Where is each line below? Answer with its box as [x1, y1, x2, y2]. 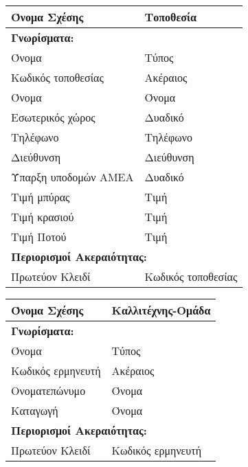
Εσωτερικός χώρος [11, 109, 95, 125]
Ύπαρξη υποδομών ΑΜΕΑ [11, 169, 134, 185]
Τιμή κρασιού [11, 209, 74, 225]
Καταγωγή [11, 402, 58, 418]
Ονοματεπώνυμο [11, 383, 86, 398]
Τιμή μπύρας [11, 189, 70, 205]
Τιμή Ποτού [11, 229, 67, 244]
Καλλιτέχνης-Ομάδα [111, 302, 211, 318]
